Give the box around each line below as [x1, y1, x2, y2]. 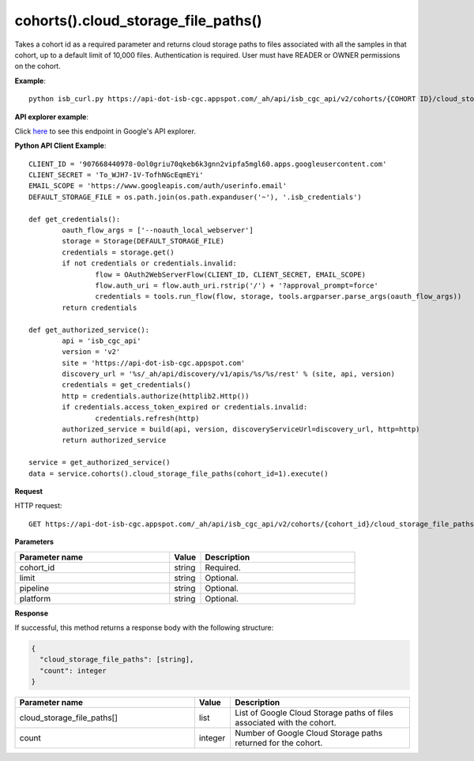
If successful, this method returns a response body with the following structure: [14, 623, 274, 632]
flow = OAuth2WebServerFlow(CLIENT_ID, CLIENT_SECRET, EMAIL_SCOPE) [95, 269, 367, 279]
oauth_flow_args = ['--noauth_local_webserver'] [62, 226, 254, 235]
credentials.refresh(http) [95, 413, 200, 423]
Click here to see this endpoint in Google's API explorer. [14, 126, 197, 136]
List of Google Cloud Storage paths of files [234, 707, 394, 718]
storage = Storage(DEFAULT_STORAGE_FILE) [62, 237, 225, 246]
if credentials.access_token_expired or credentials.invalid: [62, 403, 308, 412]
